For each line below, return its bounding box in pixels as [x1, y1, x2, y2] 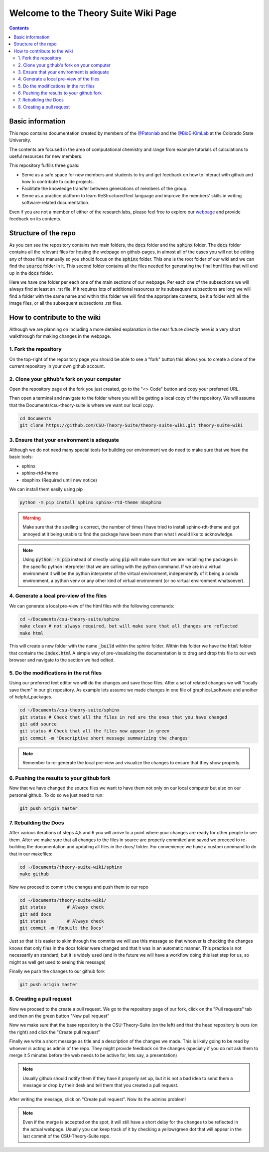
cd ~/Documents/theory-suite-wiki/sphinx [19, 864, 123, 870]
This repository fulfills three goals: [9, 162, 80, 168]
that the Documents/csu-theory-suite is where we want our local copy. [9, 402, 154, 408]
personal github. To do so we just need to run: [9, 792, 104, 798]
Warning [22, 515, 41, 521]
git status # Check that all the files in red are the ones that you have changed [19, 714, 228, 720]
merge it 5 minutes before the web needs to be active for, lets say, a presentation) [9, 1052, 177, 1059]
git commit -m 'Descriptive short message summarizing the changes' [19, 735, 191, 741]
